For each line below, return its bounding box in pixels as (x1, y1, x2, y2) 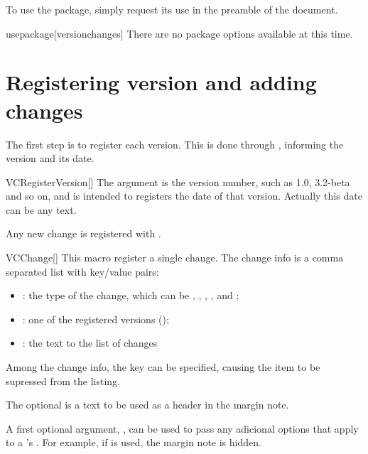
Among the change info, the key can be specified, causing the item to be (6, 360, 320, 374)
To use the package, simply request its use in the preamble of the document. (6, 2, 338, 16)
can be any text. (6, 202, 77, 217)
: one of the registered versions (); (22, 311, 169, 326)
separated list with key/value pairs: (6, 264, 159, 279)
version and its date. (6, 151, 94, 166)
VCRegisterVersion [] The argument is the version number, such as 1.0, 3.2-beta (6, 174, 350, 189)
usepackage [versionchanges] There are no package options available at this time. (6, 26, 353, 40)
